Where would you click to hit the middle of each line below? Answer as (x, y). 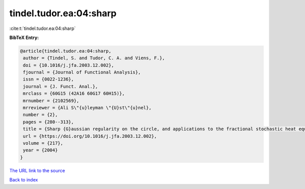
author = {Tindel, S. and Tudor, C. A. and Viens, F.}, (94, 58)
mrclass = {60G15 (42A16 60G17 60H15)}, (74, 93)
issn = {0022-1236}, (49, 79)
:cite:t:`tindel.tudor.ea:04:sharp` (43, 28)
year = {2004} (40, 150)
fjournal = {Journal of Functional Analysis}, (82, 72)
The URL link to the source (37, 170)
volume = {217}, (43, 143)
